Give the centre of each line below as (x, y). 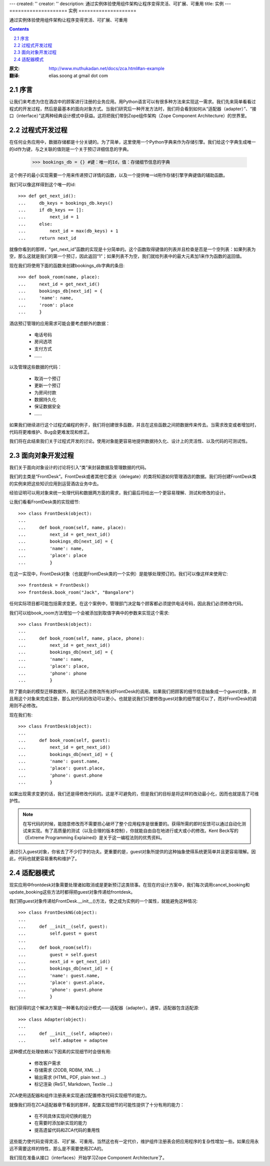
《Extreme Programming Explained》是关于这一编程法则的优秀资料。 (94, 838)
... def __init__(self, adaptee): (66, 1033)
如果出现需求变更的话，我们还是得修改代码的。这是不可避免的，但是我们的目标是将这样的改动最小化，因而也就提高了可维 (134, 794)
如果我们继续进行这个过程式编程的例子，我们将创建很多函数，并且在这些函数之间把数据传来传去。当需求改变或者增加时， (134, 425)
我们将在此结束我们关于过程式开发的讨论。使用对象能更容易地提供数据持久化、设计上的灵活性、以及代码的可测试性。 (129, 441)
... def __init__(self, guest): (63, 927)
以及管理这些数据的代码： (35, 367)
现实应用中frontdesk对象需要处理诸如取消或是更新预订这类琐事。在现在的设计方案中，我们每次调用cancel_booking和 (129, 885)
